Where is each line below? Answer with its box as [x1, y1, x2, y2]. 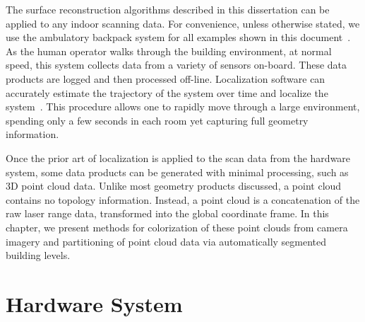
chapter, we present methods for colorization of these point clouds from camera [6, 219, 348, 234]
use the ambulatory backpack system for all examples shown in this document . [6, 30, 351, 45]
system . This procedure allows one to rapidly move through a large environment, [6, 99, 360, 114]
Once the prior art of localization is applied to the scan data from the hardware [6, 150, 351, 165]
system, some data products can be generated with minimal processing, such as [6, 164, 349, 179]
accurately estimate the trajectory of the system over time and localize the [6, 85, 328, 100]
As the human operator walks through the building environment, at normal [6, 43, 332, 58]
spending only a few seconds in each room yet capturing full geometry [6, 113, 309, 127]
